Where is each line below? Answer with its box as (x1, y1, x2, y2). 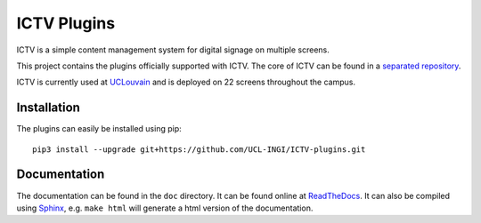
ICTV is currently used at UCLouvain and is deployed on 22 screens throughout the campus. (16, 76, 356, 88)
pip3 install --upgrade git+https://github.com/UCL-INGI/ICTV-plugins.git (32, 144, 366, 155)
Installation (16, 100, 80, 115)
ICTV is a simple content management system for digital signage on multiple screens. (16, 44, 330, 55)
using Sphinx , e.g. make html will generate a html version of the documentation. (16, 203, 314, 213)
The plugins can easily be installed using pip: (16, 123, 182, 134)
